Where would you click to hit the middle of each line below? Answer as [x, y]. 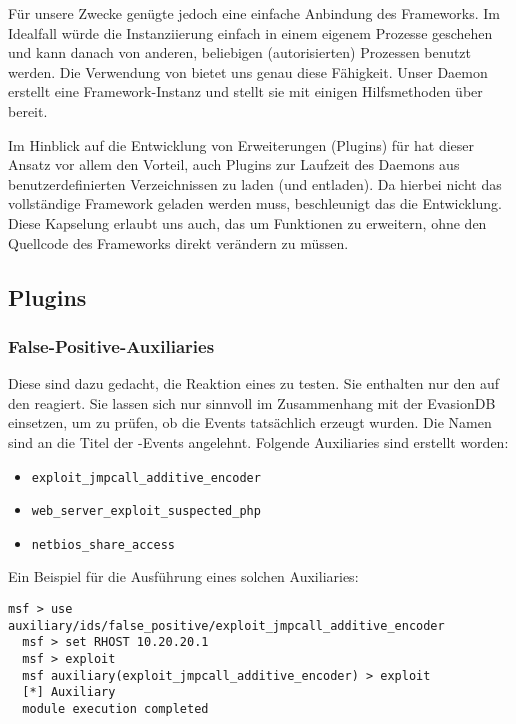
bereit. [28, 110]
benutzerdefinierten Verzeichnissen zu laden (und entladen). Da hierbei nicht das [255, 183]
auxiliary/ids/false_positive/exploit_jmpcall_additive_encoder [226, 625]
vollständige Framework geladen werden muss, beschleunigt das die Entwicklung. [255, 203]
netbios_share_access [103, 544]
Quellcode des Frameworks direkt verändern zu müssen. [178, 242]
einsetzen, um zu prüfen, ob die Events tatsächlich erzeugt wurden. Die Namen [250, 422]
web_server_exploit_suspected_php [146, 511]
